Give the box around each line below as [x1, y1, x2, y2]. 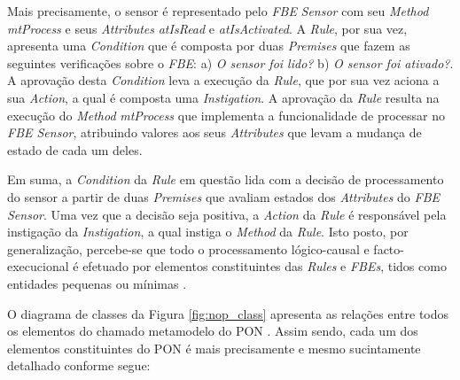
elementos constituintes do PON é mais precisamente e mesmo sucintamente [7, 338, 421, 357]
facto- [373, 239, 404, 258]
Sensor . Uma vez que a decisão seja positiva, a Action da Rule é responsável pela [7, 205, 447, 223]
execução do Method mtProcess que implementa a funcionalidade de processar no [7, 105, 445, 124]
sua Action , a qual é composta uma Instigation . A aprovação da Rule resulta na [7, 88, 440, 106]
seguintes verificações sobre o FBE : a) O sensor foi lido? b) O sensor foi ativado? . [7, 53, 454, 72]
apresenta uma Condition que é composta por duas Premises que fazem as [7, 36, 410, 55]
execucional [7, 257, 69, 275]
